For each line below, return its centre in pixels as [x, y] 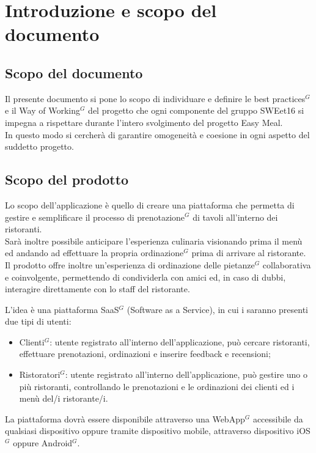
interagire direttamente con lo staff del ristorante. [97, 289]
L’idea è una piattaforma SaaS [62, 309]
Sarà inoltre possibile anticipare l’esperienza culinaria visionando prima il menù [154, 241]
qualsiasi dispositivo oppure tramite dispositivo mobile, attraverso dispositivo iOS [158, 431]
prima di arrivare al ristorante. [249, 253]
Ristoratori [40, 374]
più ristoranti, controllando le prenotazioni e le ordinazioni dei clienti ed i [157, 386]
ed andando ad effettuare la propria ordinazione [94, 253]
